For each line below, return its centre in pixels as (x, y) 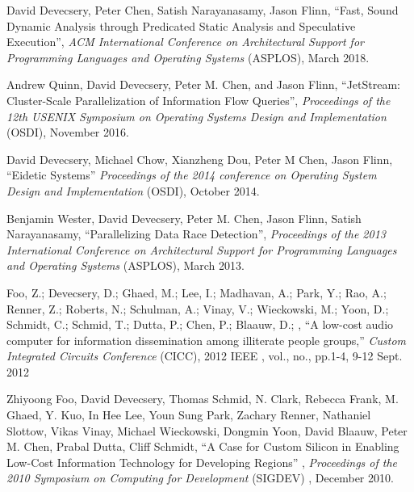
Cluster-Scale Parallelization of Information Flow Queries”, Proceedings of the (199, 100)
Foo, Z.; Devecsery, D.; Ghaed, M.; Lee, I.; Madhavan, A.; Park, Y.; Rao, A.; (197, 292)
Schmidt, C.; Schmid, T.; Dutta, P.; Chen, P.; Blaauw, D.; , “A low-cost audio (200, 324)
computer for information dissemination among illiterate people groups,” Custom (206, 340)
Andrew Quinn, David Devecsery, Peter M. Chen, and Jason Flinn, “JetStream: (204, 84)
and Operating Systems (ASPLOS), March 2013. (125, 265)
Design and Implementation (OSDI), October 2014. (133, 190)
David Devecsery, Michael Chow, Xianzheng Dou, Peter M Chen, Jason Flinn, (200, 159)
